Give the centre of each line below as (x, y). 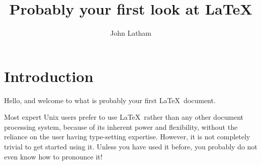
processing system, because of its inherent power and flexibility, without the (121, 127)
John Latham (131, 33)
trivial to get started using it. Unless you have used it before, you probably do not (131, 147)
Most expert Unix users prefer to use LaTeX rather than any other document (124, 117)
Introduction (49, 76)
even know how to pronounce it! (53, 156)
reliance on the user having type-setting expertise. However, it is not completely (127, 137)
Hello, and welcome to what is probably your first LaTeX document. (110, 100)
